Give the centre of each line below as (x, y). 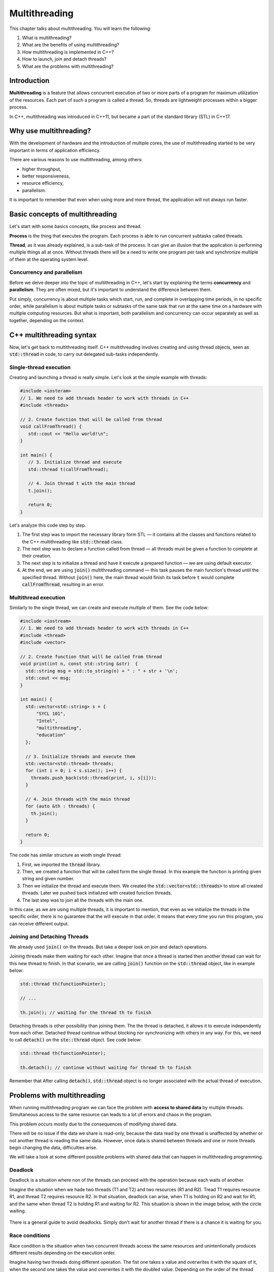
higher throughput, (42, 169)
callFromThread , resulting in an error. (63, 584)
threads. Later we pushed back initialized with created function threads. (97, 893)
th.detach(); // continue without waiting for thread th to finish (106, 1068)
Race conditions (30, 1235)
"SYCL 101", (51, 714)
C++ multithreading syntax (53, 335)
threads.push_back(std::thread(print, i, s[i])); (94, 778)
